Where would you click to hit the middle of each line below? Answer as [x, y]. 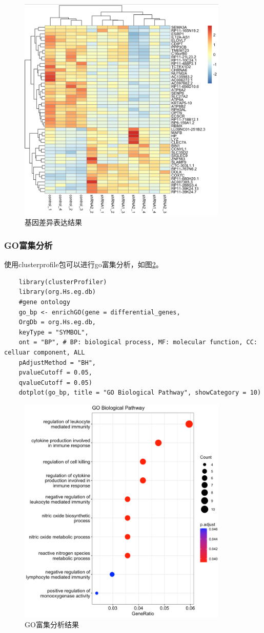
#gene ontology [44, 302]
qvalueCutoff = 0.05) [55, 383]
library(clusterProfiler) [63, 282]
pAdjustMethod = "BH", [57, 362]
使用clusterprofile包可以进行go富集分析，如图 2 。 [84, 264]
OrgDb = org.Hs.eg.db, [57, 322]
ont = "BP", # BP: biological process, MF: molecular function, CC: [138, 342]
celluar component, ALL [45, 352]
